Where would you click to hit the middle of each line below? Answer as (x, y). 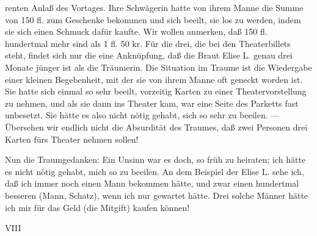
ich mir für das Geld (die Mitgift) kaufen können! (97, 207)
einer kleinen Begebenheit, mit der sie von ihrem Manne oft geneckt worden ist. (154, 79)
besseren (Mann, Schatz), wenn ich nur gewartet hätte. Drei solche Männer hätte (157, 195)
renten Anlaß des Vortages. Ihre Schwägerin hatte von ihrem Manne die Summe (154, 7)
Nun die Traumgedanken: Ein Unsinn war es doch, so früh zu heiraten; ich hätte (155, 159)
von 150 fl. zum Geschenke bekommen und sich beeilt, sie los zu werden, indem (153, 19)
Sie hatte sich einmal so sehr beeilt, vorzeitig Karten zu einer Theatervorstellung (156, 91)
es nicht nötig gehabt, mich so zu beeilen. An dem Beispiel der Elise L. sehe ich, (155, 171)
